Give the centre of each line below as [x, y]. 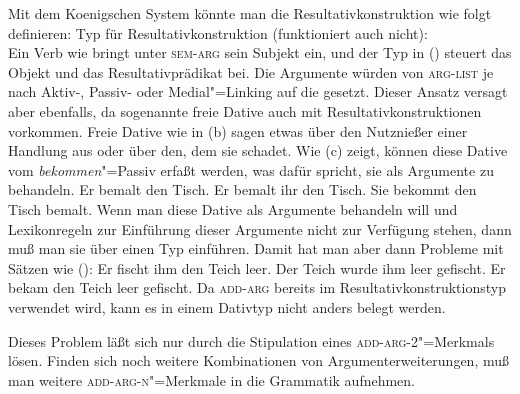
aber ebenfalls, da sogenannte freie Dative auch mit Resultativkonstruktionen [245, 110]
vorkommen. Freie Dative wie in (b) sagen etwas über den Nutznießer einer [238, 130]
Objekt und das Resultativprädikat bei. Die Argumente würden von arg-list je [251, 71]
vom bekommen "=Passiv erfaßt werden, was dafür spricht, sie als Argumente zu [251, 169]
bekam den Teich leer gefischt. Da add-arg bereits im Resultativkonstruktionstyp [257, 287]
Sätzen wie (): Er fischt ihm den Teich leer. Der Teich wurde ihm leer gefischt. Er [257, 267]
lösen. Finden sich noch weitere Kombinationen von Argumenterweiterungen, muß [259, 360]
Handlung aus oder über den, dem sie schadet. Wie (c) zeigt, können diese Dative [258, 150]
